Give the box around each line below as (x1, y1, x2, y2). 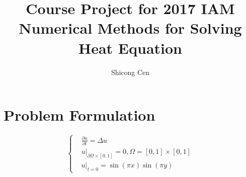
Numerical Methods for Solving (19, 18, 242, 38)
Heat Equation (78, 37, 182, 58)
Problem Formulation (4, 105, 155, 125)
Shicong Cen (111, 66, 150, 77)
